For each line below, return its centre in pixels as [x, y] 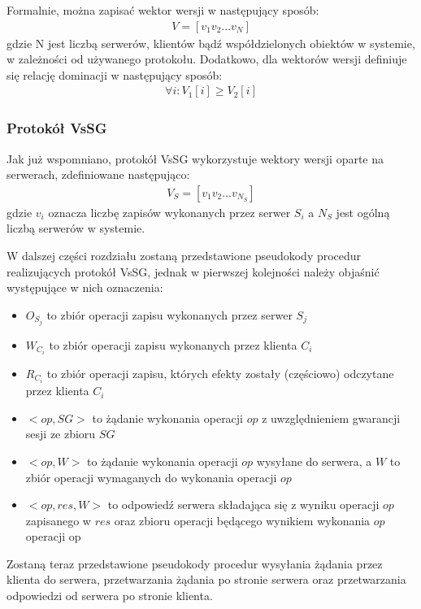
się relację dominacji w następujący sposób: [115, 74]
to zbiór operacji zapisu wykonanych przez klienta [173, 344]
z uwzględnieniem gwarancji [331, 418]
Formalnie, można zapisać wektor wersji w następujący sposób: [163, 10]
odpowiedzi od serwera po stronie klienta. [110, 596]
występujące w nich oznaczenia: [85, 287]
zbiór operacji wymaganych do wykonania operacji [151, 477]
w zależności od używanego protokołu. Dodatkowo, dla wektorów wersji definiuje [207, 59]
